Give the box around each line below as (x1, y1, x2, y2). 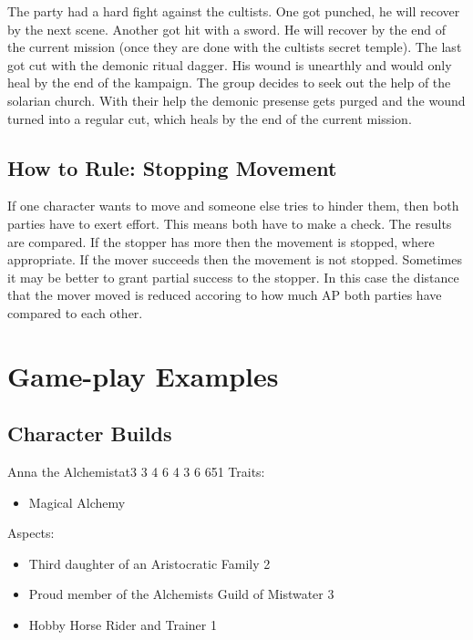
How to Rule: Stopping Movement (7, 153, 337, 181)
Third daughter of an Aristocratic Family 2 (28, 553, 271, 573)
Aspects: (7, 523, 55, 542)
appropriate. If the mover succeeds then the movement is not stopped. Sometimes (7, 250, 462, 269)
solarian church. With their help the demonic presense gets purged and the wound (7, 90, 466, 109)
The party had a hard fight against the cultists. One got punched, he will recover (7, 2, 460, 20)
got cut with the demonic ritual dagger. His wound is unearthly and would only (7, 55, 452, 74)
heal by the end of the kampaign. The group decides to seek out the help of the (7, 73, 451, 92)
